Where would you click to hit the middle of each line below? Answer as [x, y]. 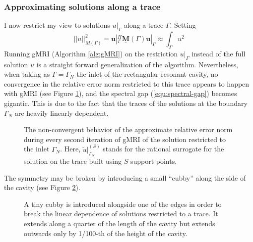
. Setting [183, 25]
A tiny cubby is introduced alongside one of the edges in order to [123, 204]
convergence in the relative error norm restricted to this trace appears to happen [127, 83]
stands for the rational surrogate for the [163, 149]
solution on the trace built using [73, 161]
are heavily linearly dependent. [62, 113]
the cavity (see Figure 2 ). [42, 187]
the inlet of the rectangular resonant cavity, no [147, 74]
